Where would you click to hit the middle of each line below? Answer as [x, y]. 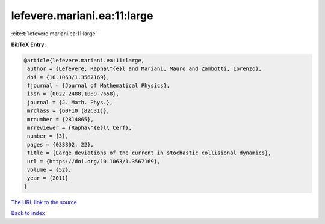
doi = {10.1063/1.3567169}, [69, 77]
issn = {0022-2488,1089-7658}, [73, 94]
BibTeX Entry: [29, 44]
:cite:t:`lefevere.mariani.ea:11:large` [54, 34]
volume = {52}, [50, 170]
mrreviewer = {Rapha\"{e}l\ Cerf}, [80, 128]
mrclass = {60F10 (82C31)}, [69, 111]
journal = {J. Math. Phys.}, [70, 102]
